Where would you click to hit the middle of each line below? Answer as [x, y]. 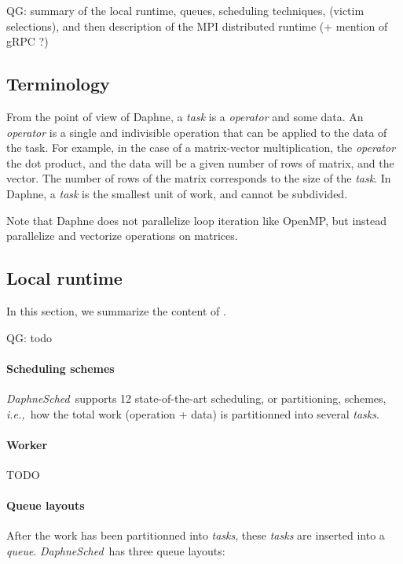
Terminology [58, 84]
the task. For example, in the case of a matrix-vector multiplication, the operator [201, 147]
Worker [27, 444]
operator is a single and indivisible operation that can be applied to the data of [197, 132]
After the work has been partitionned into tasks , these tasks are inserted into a [196, 535]
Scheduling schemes [60, 368]
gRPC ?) [27, 41]
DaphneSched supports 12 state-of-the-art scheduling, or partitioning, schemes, [196, 398]
